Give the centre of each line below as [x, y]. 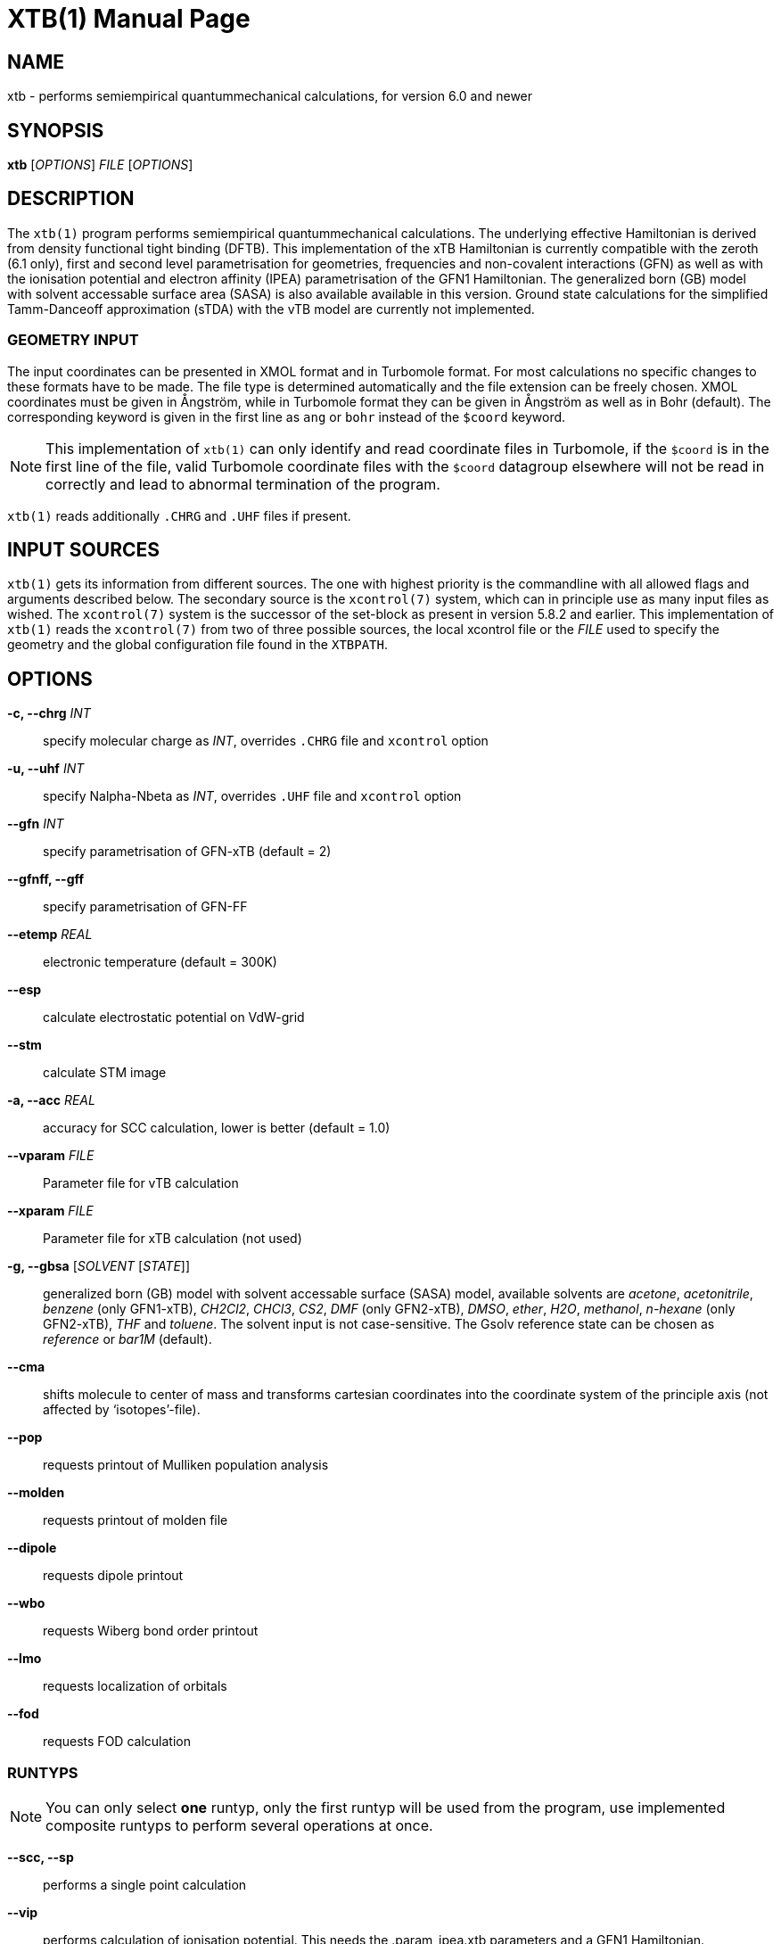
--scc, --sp [41, 1858]
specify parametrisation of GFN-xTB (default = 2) [187, 852]
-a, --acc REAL [51, 1100]
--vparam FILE [51, 1156]
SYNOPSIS [56, 130]
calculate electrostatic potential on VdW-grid [174, 1017]
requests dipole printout [113, 1576]
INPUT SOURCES [84, 550]
